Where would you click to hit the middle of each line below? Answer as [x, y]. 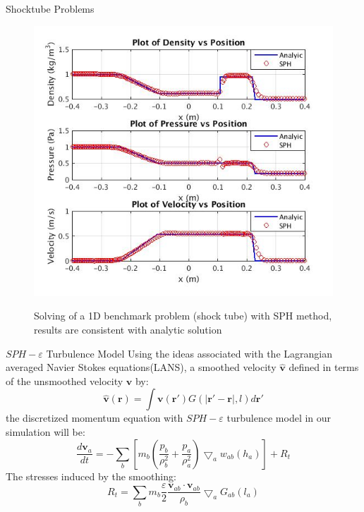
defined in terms [324, 367]
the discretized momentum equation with [95, 418]
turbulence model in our [279, 418]
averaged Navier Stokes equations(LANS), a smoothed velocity [141, 367]
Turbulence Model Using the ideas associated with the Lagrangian [189, 353]
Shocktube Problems [50, 8]
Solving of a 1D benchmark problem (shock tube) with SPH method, [183, 316]
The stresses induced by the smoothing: [91, 476]
